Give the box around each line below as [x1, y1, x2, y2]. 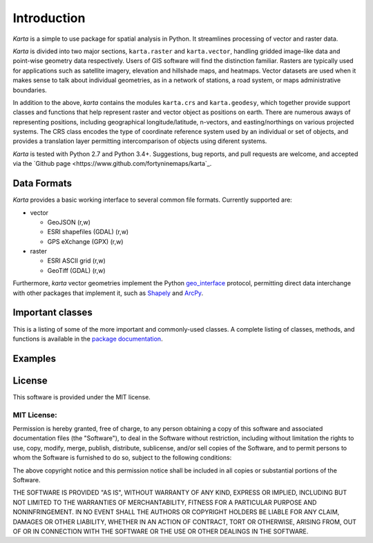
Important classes [12, 307, 93, 318]
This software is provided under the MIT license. [12, 392, 151, 401]
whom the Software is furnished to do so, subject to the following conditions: [12, 453, 232, 462]
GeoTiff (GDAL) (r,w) [47, 266, 106, 274]
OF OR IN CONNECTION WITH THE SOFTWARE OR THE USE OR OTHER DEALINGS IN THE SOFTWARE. [12, 527, 309, 535]
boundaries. [12, 86, 48, 94]
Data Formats [12, 178, 73, 189]
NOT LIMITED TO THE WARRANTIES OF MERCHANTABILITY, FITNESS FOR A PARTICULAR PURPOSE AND [12, 498, 317, 506]
